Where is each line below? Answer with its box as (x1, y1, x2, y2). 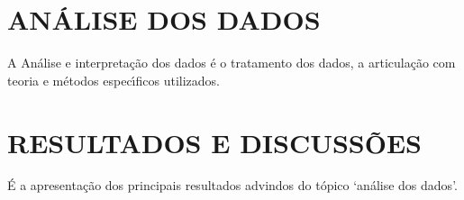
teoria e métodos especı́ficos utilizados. (7, 70, 220, 89)
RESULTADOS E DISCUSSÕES (7, 123, 423, 160)
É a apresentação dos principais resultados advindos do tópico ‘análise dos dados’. (7, 176, 458, 195)
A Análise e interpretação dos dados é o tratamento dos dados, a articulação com (7, 53, 456, 72)
